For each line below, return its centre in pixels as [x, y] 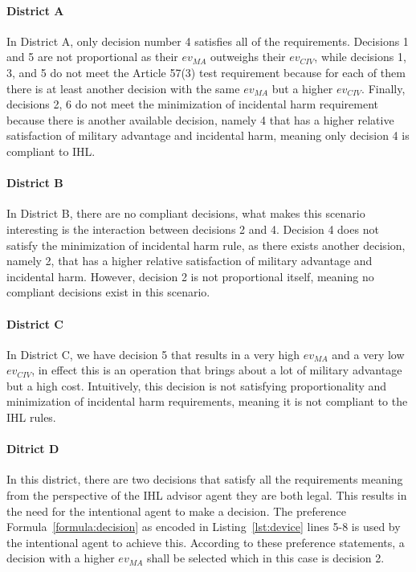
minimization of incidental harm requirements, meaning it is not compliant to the [207, 401]
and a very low [368, 354]
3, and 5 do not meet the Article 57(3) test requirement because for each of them [206, 72]
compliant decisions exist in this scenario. [108, 292]
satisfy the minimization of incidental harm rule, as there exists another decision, [206, 245]
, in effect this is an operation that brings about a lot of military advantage [217, 370]
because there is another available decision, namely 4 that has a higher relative [200, 119]
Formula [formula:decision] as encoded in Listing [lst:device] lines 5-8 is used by [204, 527]
